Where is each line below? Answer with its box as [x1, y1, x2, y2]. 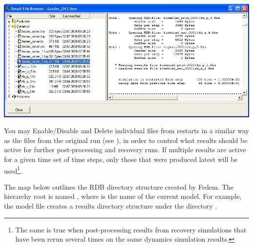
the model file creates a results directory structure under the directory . [4, 200, 217, 211]
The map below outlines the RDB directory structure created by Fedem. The [4, 181, 234, 192]
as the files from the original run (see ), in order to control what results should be [4, 135, 248, 145]
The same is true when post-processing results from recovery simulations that [15, 224, 247, 234]
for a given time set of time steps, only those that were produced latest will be [4, 154, 238, 164]
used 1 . [4, 164, 22, 176]
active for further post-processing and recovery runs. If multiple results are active [4, 144, 246, 155]
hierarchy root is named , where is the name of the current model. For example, [4, 191, 242, 201]
